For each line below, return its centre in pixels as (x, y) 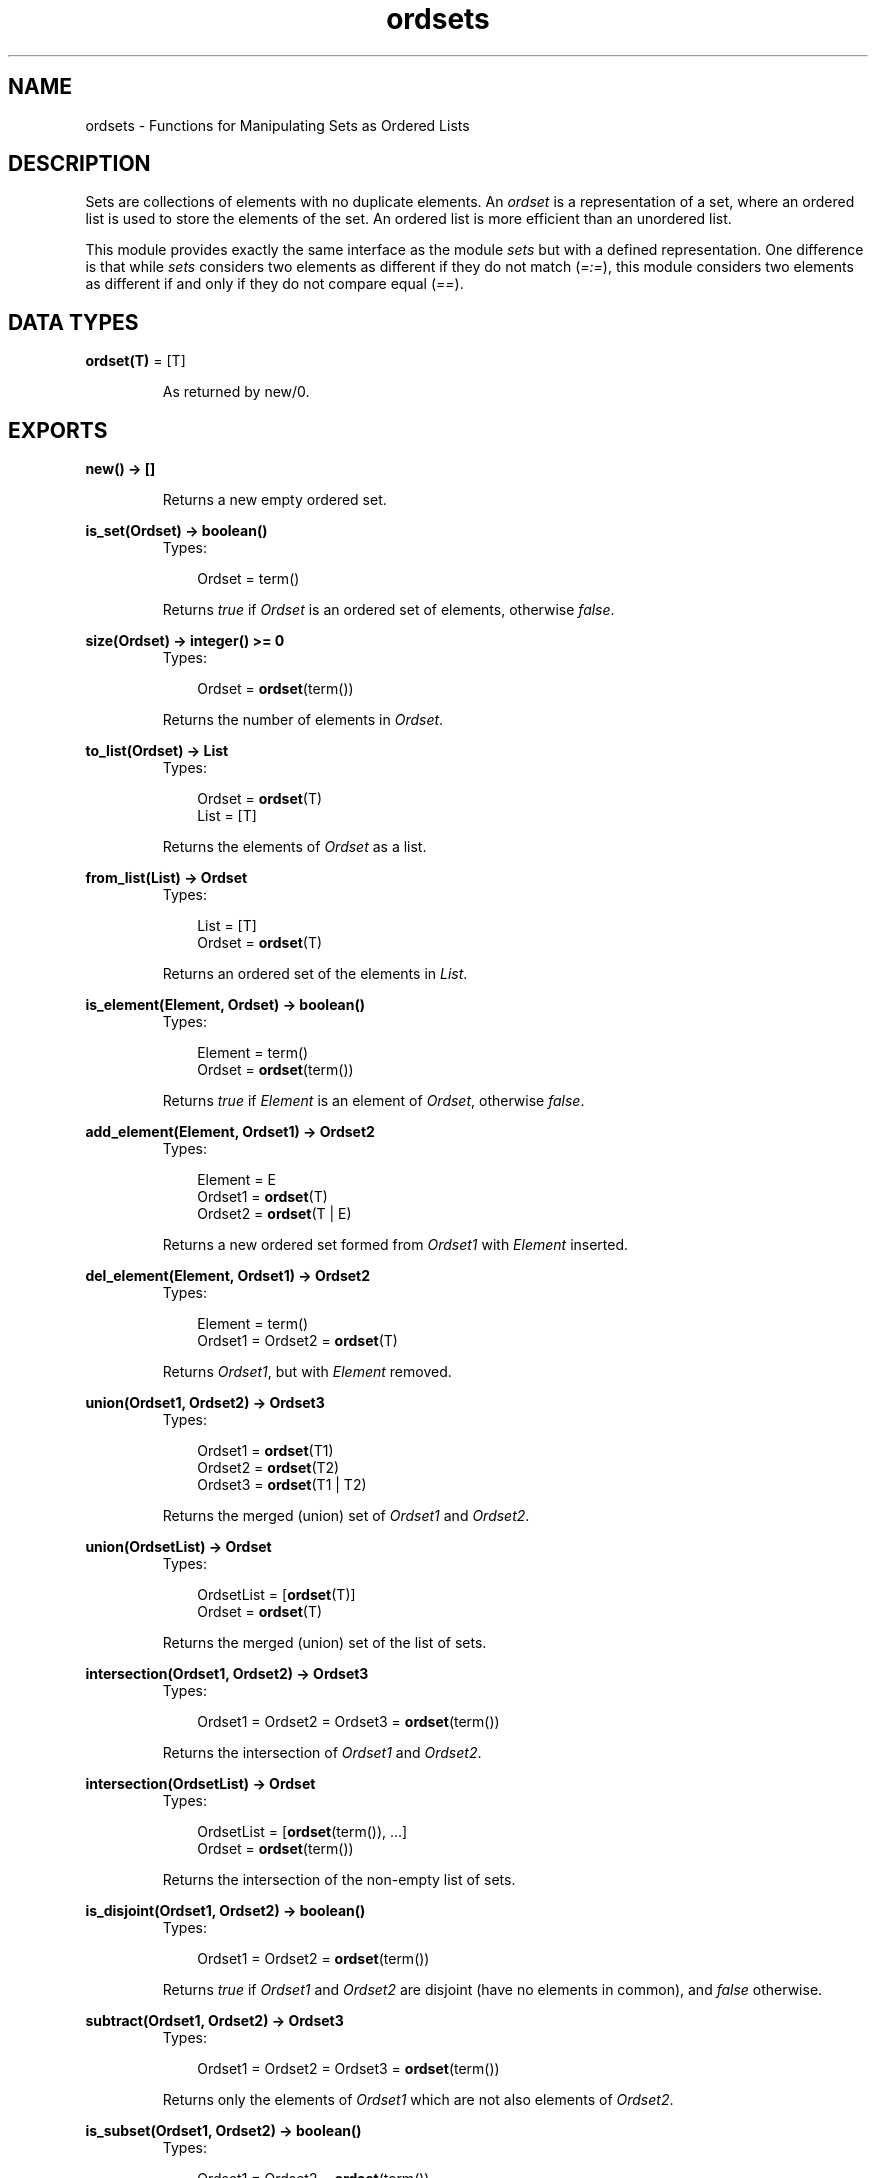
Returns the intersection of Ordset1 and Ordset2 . (322, 1753)
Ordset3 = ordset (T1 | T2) (282, 1485)
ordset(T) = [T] (135, 361)
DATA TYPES (73, 322)
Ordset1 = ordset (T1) (265, 1451)
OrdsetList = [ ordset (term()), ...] (302, 1832)
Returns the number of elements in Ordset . (303, 720)
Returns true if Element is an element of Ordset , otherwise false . (373, 1101)
